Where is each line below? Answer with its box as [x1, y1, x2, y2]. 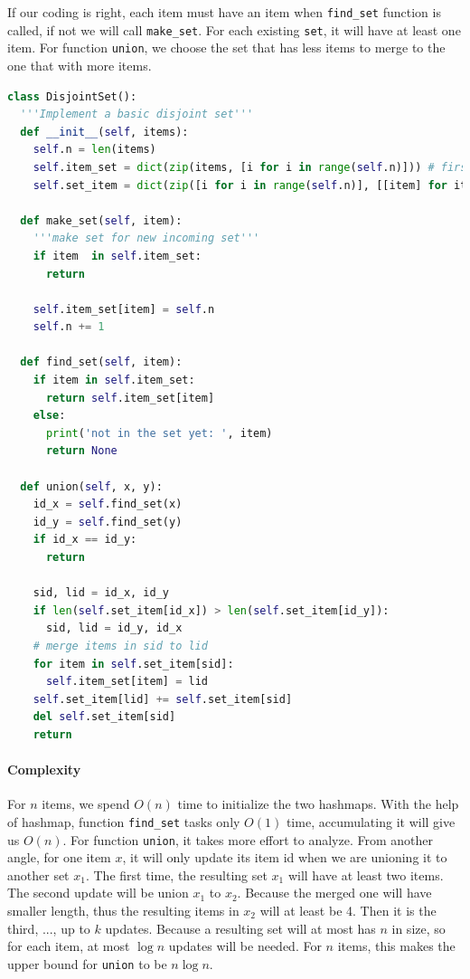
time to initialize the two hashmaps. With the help [177, 794, 459, 813]
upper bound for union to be [7, 954, 167, 973]
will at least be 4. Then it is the [259, 901, 437, 920]
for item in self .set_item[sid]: [33, 657, 234, 670]
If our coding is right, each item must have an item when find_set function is [7, 3, 441, 21]
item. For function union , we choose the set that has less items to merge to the [7, 38, 446, 57]
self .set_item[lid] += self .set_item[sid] [33, 692, 293, 706]
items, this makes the [337, 936, 456, 955]
